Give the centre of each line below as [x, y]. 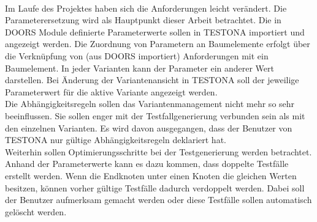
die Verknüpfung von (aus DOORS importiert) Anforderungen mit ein [137, 55]
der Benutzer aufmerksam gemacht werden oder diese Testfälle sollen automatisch [158, 200]
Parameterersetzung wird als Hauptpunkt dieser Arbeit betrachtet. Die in [143, 20]
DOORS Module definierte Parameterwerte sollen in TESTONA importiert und [155, 31]
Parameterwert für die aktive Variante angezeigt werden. [111, 91]
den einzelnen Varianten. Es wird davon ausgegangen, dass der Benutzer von [149, 128]
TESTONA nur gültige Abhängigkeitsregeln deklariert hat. [116, 140]
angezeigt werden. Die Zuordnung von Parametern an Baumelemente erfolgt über [158, 44]
